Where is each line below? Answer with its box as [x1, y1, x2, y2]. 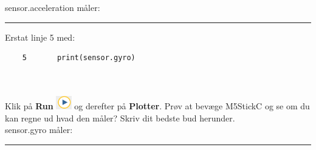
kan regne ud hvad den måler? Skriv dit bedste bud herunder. [5, 111, 235, 124]
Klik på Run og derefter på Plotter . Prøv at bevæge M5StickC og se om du [5, 99, 310, 112]
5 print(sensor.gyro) [22, 53, 136, 63]
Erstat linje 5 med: [5, 30, 75, 43]
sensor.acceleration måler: [5, 1, 100, 13]
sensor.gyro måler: [5, 123, 73, 136]
